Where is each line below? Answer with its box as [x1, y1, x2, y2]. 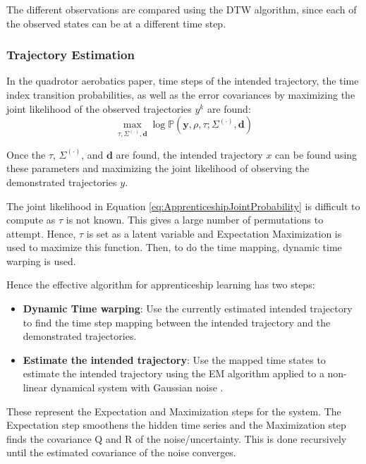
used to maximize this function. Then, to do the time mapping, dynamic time [6, 240, 342, 255]
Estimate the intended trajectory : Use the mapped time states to [23, 352, 326, 367]
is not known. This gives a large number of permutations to [66, 212, 324, 227]
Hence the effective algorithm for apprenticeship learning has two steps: [6, 277, 315, 292]
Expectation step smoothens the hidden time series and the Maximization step [6, 417, 346, 432]
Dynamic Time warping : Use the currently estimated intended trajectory [23, 301, 353, 316]
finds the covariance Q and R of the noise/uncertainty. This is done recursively [6, 431, 347, 446]
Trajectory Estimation [6, 46, 135, 63]
